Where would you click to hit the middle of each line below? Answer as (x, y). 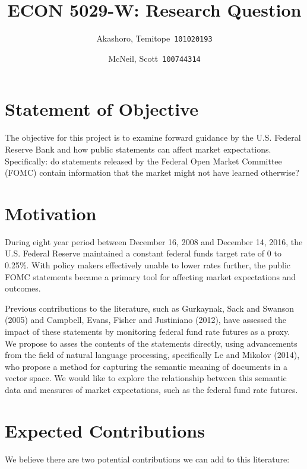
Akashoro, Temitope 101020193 (154, 38)
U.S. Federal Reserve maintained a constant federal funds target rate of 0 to (143, 253)
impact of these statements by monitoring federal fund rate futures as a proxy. (148, 332)
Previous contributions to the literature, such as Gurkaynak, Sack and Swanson (150, 308)
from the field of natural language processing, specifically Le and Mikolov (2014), (152, 355)
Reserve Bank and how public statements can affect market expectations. (138, 149)
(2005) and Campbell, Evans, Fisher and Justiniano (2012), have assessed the (146, 320)
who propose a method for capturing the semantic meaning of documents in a (146, 366)
